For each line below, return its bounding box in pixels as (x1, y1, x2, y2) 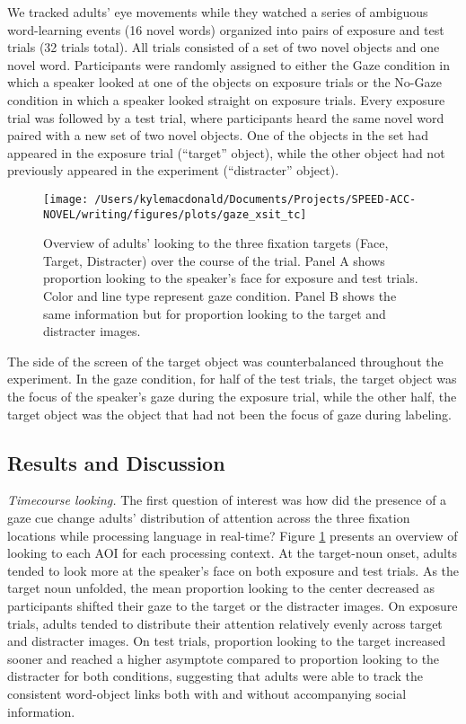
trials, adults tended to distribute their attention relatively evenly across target (7, 614, 443, 632)
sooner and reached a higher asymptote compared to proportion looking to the (7, 649, 440, 667)
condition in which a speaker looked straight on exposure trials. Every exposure (7, 90, 445, 109)
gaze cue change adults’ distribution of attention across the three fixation (7, 508, 410, 526)
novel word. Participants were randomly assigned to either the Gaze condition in (7, 55, 451, 74)
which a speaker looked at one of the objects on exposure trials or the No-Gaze (7, 73, 442, 92)
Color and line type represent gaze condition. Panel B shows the (43, 287, 397, 305)
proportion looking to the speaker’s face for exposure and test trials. (43, 269, 418, 287)
